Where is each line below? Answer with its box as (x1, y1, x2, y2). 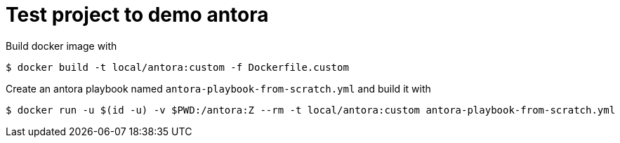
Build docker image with (6, 39, 117, 52)
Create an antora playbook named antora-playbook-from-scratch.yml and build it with (6, 82, 431, 95)
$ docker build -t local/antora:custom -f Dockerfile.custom (6, 61, 349, 73)
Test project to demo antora (6, 3, 269, 27)
